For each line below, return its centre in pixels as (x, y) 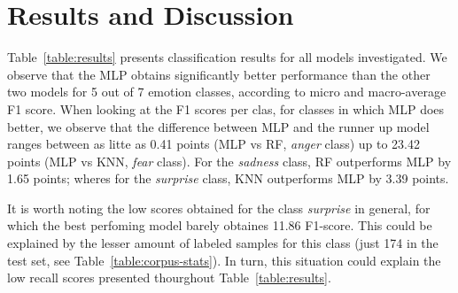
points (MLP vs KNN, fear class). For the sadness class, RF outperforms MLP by (229, 161)
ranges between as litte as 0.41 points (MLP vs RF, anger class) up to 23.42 (214, 144)
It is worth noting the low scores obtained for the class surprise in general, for (219, 208)
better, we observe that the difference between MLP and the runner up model (218, 126)
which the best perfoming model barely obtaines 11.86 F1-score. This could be (220, 225)
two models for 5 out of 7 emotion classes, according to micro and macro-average (227, 92)
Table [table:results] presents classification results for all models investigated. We (227, 57)
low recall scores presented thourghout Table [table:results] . (169, 278)
